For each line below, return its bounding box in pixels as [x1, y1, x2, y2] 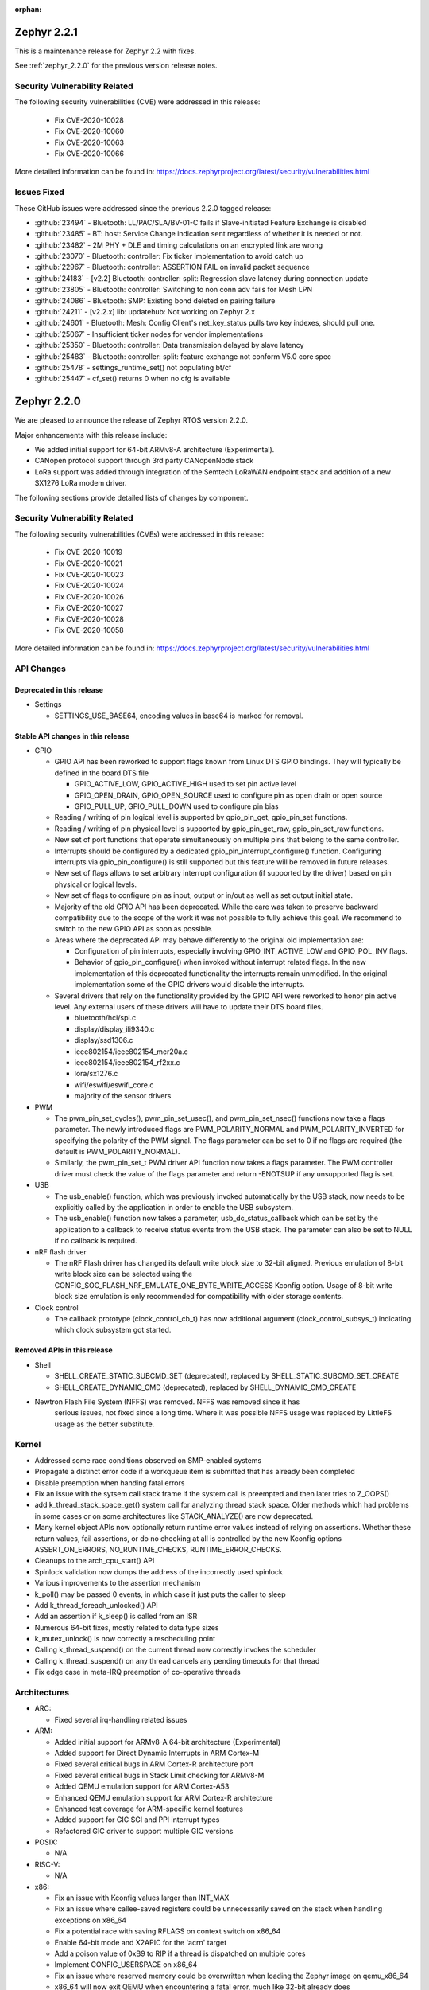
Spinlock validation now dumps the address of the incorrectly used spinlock [34, 1567, 284, 1576]
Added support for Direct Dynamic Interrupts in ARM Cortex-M [54, 1748, 260, 1758]
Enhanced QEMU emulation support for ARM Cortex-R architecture [54, 1793, 273, 1802]
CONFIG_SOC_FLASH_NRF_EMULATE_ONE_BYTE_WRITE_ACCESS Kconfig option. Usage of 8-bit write [54, 1280, 393, 1290]
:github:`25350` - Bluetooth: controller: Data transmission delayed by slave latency [34, 341, 304, 350]
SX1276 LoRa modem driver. [34, 478, 127, 488]
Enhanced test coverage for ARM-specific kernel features [54, 1804, 244, 1813]
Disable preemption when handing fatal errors [34, 1477, 185, 1488]
